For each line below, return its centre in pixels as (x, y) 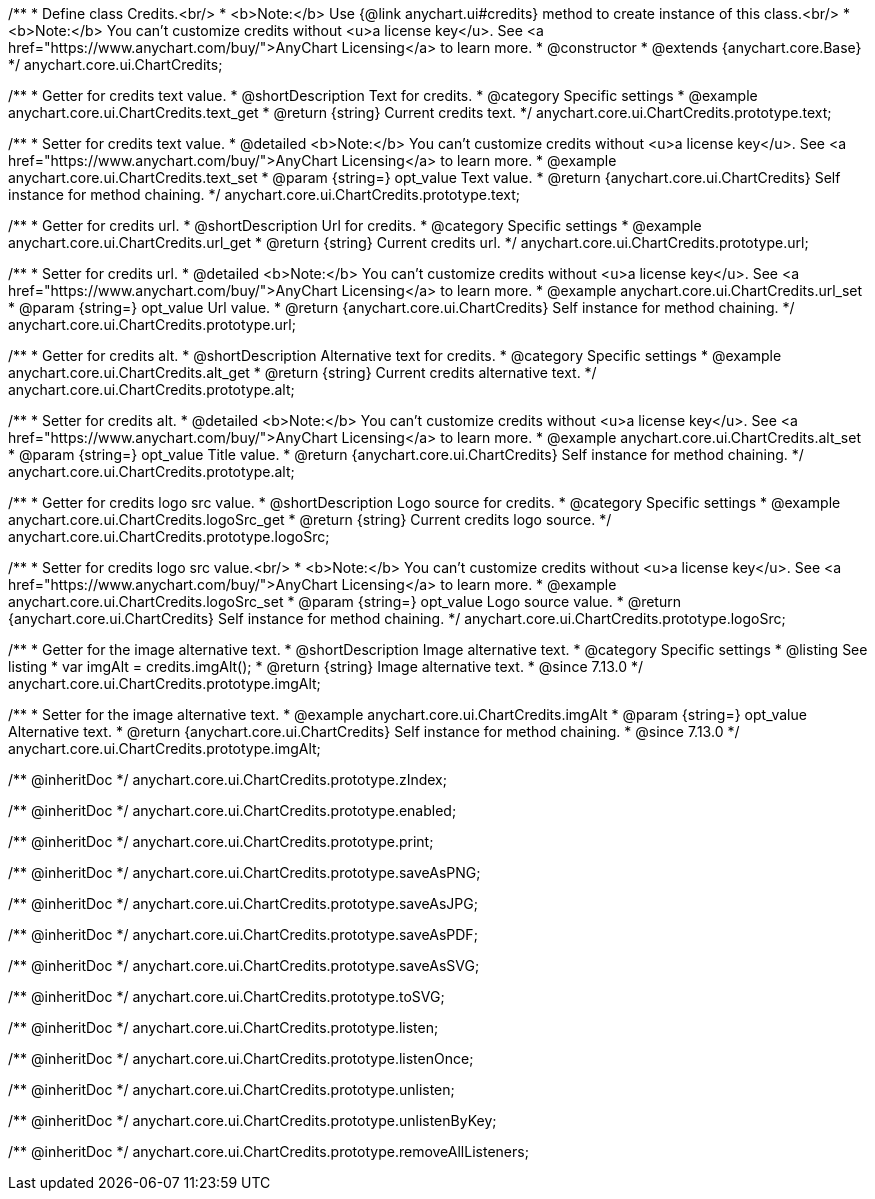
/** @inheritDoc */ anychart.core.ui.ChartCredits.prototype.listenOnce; (241, 1058)
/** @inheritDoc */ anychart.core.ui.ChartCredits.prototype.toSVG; (226, 996)
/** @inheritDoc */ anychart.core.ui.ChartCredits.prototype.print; (221, 841)
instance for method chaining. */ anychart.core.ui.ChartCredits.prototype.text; (264, 194)
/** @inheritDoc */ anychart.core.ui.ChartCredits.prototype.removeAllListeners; (268, 1151)
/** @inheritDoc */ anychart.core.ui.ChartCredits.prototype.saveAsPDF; (243, 934)
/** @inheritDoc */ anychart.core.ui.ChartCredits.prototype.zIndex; (227, 779)
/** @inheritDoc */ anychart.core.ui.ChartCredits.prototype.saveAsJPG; (243, 903)
